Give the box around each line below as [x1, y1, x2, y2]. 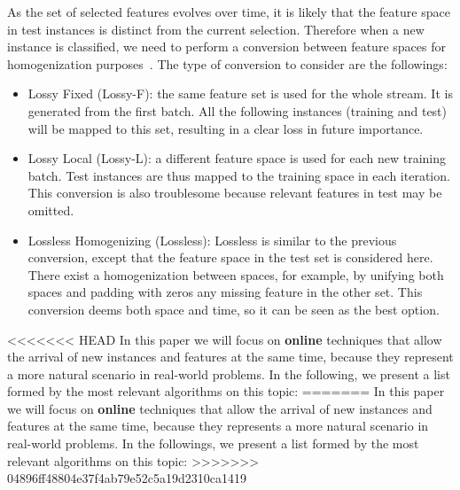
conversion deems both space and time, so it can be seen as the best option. [27, 299, 440, 318]
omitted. [27, 200, 74, 219]
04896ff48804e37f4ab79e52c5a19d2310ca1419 [7, 469, 246, 487]
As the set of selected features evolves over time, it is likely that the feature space [7, 3, 450, 20]
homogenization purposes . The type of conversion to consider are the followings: [7, 54, 448, 73]
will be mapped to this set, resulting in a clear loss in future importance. [27, 119, 424, 137]
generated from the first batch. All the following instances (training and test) [27, 101, 448, 120]
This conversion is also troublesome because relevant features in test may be [27, 183, 442, 202]
